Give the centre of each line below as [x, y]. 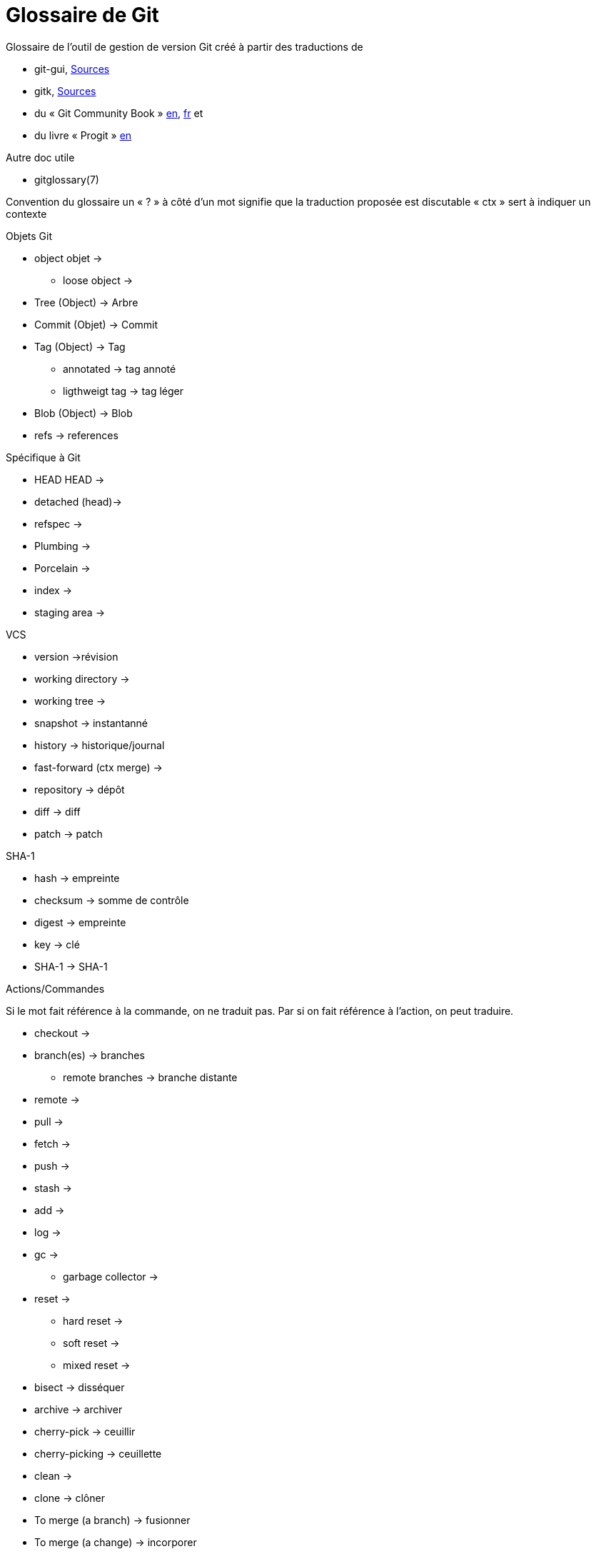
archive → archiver [79, 1409]
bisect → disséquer [80, 1387]
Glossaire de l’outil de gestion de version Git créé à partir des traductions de [185, 46]
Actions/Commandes [55, 988]
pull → [49, 1121]
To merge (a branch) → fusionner [112, 1520]
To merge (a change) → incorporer [116, 1542]
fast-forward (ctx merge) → [99, 767]
